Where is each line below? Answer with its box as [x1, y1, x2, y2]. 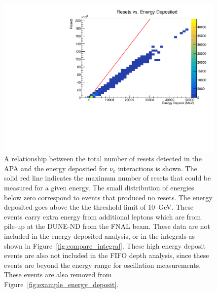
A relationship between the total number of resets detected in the [4, 153, 202, 164]
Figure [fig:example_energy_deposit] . [4, 279, 119, 289]
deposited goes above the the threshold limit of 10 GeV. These [4, 202, 194, 212]
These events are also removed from [4, 269, 112, 280]
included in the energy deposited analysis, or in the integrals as [4, 231, 195, 241]
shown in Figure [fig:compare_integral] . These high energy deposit [4, 240, 206, 251]
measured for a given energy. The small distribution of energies [4, 183, 194, 193]
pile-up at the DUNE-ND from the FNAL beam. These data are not [4, 221, 210, 231]
